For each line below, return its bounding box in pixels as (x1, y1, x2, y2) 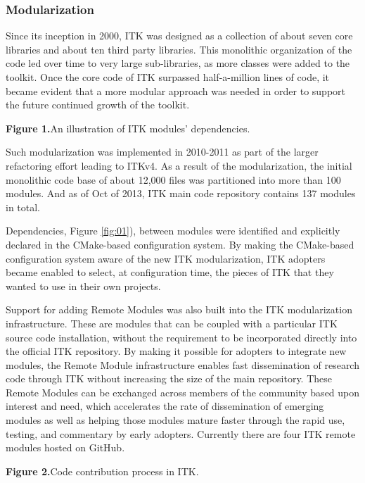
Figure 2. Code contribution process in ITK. (6, 463, 199, 478)
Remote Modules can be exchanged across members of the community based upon (6, 384, 360, 399)
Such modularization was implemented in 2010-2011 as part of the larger (6, 144, 319, 159)
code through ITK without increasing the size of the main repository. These (6, 371, 333, 386)
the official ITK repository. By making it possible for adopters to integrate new (6, 344, 347, 358)
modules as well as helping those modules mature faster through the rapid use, (6, 413, 345, 427)
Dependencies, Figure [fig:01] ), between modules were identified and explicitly (6, 223, 340, 238)
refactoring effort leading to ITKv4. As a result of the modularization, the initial (6, 158, 352, 172)
